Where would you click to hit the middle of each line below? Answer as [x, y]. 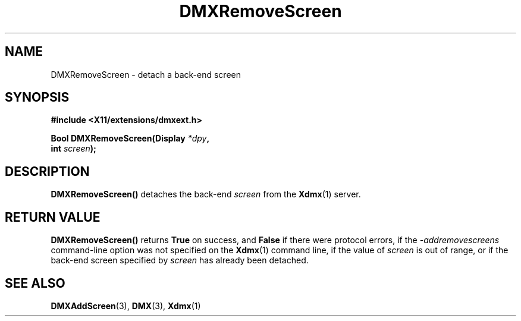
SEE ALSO [35, 283]
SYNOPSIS [37, 97]
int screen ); [73, 149]
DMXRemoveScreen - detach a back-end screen [146, 74]
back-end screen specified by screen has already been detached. [180, 260]
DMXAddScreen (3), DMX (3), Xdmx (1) [126, 306]
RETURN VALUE [53, 217]
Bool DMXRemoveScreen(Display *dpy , [130, 139]
